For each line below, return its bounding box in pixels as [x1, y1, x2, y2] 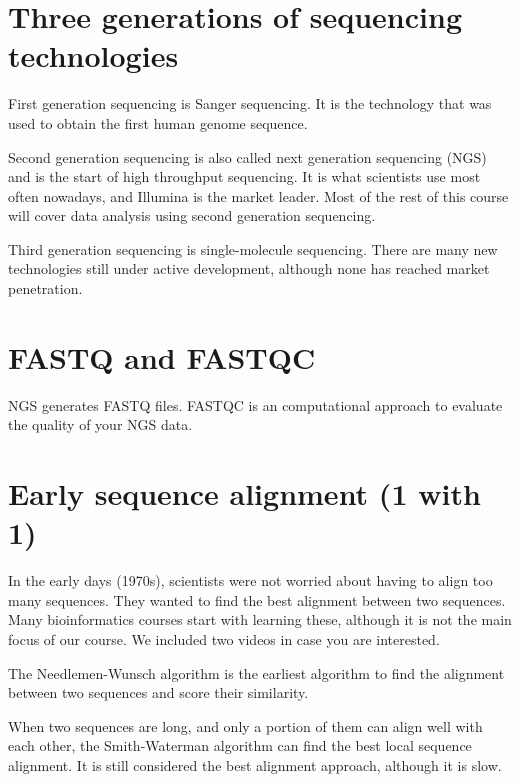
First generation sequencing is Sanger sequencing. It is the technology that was [8, 93, 492, 114]
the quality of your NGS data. [8, 414, 193, 435]
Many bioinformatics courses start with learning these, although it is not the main [8, 609, 512, 630]
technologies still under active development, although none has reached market [8, 258, 490, 279]
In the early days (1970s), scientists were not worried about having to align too [8, 570, 493, 591]
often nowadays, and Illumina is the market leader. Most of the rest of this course [8, 185, 509, 206]
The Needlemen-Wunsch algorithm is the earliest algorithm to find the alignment [8, 662, 505, 683]
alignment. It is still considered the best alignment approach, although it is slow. [8, 755, 502, 776]
